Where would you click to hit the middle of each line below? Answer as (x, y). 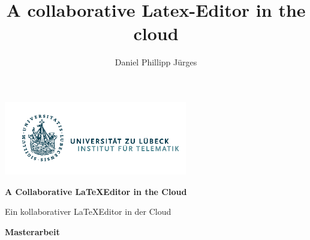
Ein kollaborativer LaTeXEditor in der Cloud (88, 211)
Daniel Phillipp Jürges (156, 62)
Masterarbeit (32, 231)
